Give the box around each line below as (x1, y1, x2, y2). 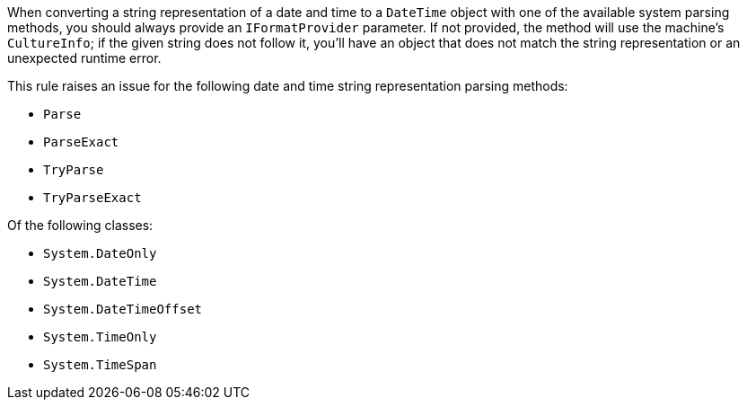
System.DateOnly (43, 246, 157, 261)
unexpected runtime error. (7, 50, 162, 66)
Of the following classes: (7, 217, 154, 233)
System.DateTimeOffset (43, 302, 203, 316)
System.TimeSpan (43, 358, 157, 372)
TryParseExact (43, 190, 142, 205)
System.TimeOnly (43, 330, 157, 344)
